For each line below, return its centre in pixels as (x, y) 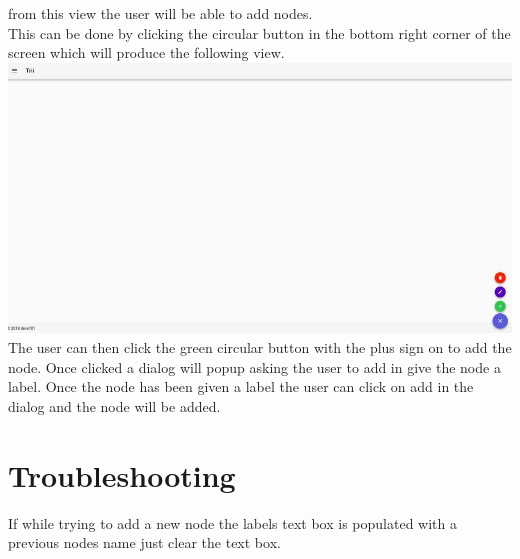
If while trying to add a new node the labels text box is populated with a (232, 522)
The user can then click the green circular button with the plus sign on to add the (260, 347)
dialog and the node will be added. (114, 405)
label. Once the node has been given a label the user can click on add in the (241, 386)
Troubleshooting (122, 474)
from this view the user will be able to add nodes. (160, 13)
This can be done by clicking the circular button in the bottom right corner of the (259, 32)
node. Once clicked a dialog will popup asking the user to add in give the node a (254, 366)
